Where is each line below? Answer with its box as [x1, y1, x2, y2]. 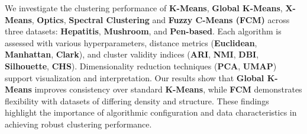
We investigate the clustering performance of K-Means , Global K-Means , [5, 2, 283, 14]
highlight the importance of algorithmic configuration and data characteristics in [5, 106, 297, 119]
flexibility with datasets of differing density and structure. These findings [5, 94, 269, 107]
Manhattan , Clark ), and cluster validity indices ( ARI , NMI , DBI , [5, 48, 259, 60]
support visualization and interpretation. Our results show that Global [5, 71, 264, 84]
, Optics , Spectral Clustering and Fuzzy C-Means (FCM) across [31, 13, 290, 25]
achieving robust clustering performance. [5, 117, 152, 130]
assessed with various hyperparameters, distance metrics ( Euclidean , [5, 36, 257, 49]
